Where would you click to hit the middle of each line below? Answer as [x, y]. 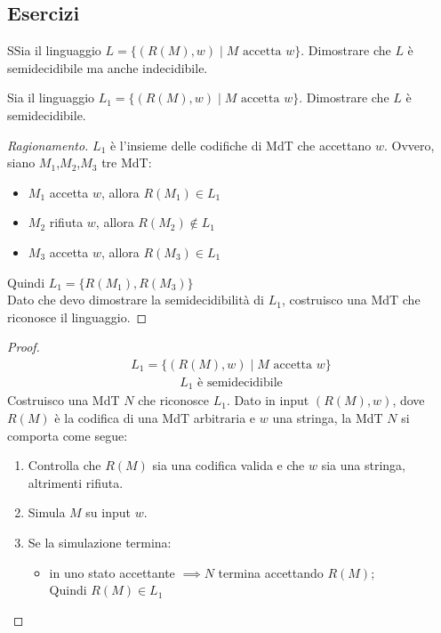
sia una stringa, [363, 465]
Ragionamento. [48, 145]
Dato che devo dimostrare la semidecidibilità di [136, 300]
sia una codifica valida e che [229, 465]
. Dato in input [268, 400]
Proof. [24, 347]
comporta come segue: [68, 435]
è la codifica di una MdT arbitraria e [155, 418]
